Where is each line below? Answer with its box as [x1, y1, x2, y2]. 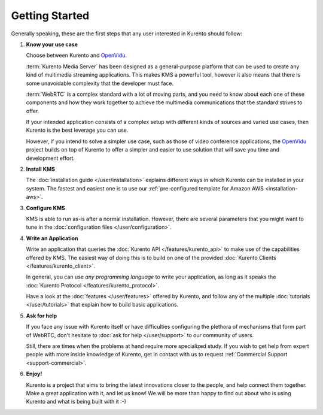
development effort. [26, 155, 75, 162]
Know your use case [26, 41, 78, 48]
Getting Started [11, 9, 90, 22]
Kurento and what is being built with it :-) [26, 398, 127, 405]
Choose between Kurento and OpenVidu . [26, 52, 127, 59]
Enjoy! [26, 370, 42, 377]
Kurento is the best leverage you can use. [26, 126, 129, 134]
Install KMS [26, 165, 55, 173]
